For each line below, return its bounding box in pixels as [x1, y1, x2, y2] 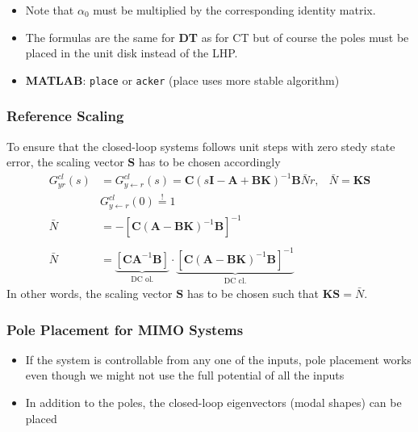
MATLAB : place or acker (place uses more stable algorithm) [25, 71, 340, 88]
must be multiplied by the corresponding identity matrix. [93, 2, 376, 18]
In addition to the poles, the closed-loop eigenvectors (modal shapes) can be [25, 394, 402, 411]
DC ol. [131, 275, 154, 283]
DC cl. [224, 276, 247, 285]
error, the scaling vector [6, 153, 124, 170]
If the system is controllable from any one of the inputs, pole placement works [25, 350, 412, 367]
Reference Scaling [6, 106, 124, 126]
